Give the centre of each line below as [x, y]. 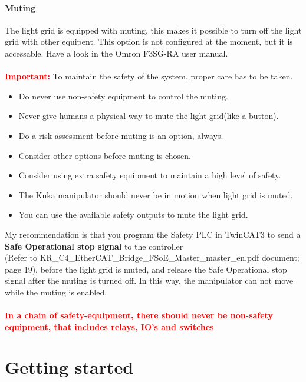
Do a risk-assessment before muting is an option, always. [121, 135]
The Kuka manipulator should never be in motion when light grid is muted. [156, 195]
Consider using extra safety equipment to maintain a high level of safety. [150, 175]
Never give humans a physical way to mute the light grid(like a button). [149, 116]
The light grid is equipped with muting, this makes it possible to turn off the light [153, 30]
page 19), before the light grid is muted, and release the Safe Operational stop [146, 269]
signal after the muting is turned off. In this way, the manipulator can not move [149, 280]
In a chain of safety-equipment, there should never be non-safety [139, 315]
